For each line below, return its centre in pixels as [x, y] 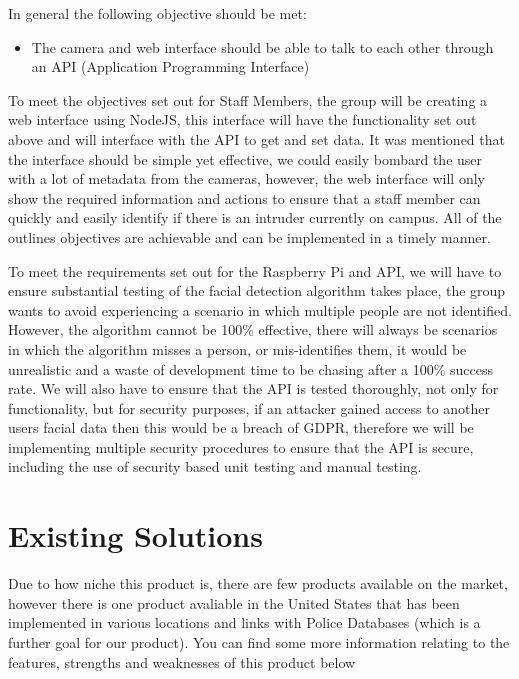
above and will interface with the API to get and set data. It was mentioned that [256, 138]
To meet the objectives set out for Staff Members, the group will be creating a [248, 99]
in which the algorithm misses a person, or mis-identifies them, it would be [237, 348]
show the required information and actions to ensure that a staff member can [244, 197]
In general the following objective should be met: [157, 13]
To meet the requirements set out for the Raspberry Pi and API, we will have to [255, 270]
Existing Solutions [135, 535]
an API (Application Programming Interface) [170, 66]
